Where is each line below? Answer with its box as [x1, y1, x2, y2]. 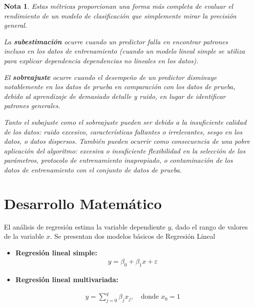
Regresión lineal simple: [15, 247, 97, 257]
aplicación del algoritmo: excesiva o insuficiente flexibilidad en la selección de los [4, 145, 246, 155]
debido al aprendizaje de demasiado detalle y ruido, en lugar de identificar [4, 91, 226, 101]
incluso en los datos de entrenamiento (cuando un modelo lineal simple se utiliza [4, 46, 245, 56]
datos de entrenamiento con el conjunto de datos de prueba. [4, 164, 182, 174]
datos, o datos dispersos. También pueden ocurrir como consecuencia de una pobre [4, 136, 250, 146]
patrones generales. [4, 100, 61, 111]
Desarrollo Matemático [4, 193, 162, 213]
